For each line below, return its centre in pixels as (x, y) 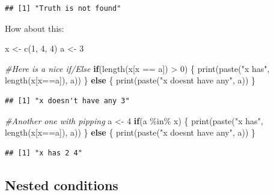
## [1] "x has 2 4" (44, 153)
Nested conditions (62, 184)
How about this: (35, 28)
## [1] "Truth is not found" (63, 8)
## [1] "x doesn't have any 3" (67, 100)
